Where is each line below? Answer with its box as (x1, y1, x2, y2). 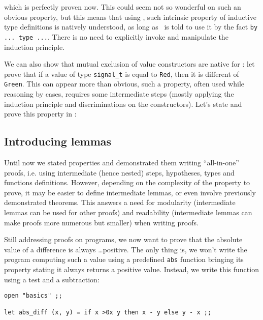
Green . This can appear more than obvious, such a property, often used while (4, 78, 245, 89)
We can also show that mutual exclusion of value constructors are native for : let (4, 59, 255, 69)
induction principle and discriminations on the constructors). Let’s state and (4, 98, 242, 109)
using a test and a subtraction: (4, 274, 100, 284)
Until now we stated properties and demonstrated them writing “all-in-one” (4, 157, 239, 167)
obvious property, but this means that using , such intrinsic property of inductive (4, 11, 256, 22)
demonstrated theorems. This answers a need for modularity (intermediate (4, 197, 236, 208)
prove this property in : (4, 108, 77, 119)
